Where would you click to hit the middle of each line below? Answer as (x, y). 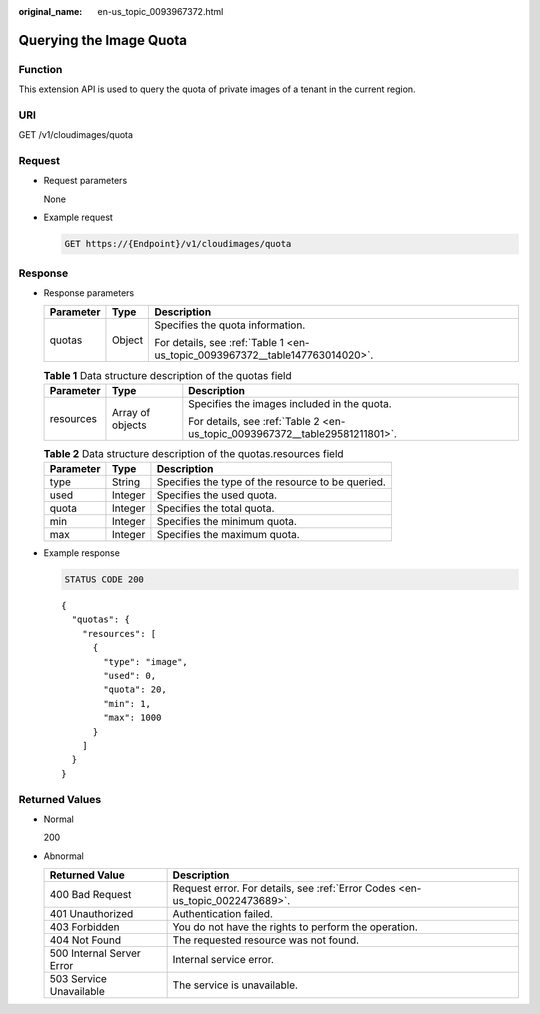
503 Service (78, 979)
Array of (131, 412)
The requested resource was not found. (266, 940)
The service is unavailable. (235, 985)
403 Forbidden (84, 927)
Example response (81, 553)
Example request (78, 217)
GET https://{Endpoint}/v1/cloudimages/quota (178, 244)
